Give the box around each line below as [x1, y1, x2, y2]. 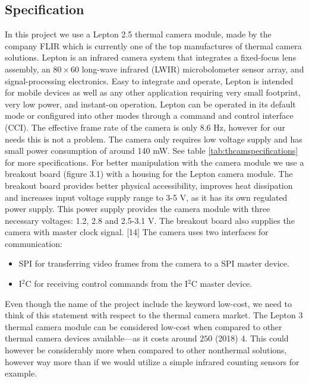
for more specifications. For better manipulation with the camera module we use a [5, 156, 304, 168]
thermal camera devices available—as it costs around [5, 332, 197, 344]
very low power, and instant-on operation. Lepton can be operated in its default [5, 97, 296, 110]
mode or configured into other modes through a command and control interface [5, 109, 294, 122]
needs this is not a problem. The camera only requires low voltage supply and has [5, 132, 302, 145]
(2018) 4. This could [215, 332, 289, 344]
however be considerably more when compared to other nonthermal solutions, [5, 344, 287, 356]
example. [5, 367, 37, 379]
